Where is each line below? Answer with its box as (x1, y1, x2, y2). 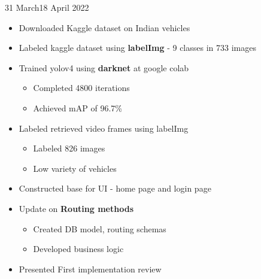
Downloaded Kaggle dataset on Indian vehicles (19, 21, 190, 34)
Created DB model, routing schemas (33, 222, 166, 235)
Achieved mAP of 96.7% (33, 101, 122, 114)
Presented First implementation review (19, 262, 162, 275)
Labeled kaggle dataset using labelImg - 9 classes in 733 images (19, 41, 256, 54)
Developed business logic (33, 242, 124, 255)
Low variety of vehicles (33, 162, 117, 174)
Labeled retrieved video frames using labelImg (19, 122, 189, 134)
